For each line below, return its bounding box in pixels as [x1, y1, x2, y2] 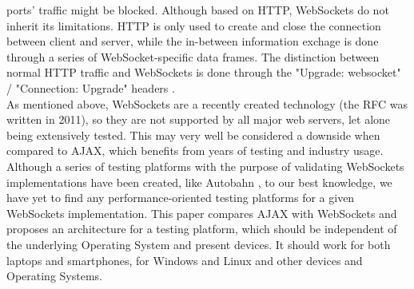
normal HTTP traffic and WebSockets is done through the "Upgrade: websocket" [6, 64, 401, 81]
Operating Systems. [6, 267, 102, 284]
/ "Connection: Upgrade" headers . [6, 79, 175, 96]
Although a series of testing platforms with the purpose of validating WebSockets [6, 157, 404, 174]
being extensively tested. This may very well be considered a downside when [6, 126, 380, 143]
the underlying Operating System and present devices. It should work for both [6, 236, 391, 252]
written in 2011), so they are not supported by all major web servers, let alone [6, 111, 391, 128]
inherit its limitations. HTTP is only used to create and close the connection [6, 17, 381, 34]
